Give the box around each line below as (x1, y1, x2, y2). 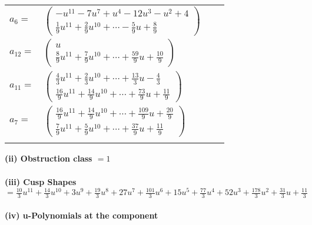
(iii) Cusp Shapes (5, 175, 77, 187)
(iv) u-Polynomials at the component (5, 209, 158, 221)
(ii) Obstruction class (5, 152, 92, 164)
